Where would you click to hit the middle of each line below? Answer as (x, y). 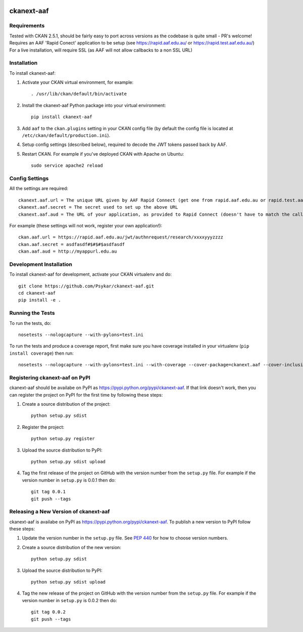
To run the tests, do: (30, 323)
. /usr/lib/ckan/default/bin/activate (79, 94)
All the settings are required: (39, 188)
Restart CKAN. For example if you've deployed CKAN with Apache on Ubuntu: (103, 154)
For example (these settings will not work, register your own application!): (86, 225)
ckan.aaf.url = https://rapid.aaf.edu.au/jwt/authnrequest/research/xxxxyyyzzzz (121, 237)
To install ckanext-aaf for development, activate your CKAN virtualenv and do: (90, 274)
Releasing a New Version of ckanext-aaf (60, 512)
